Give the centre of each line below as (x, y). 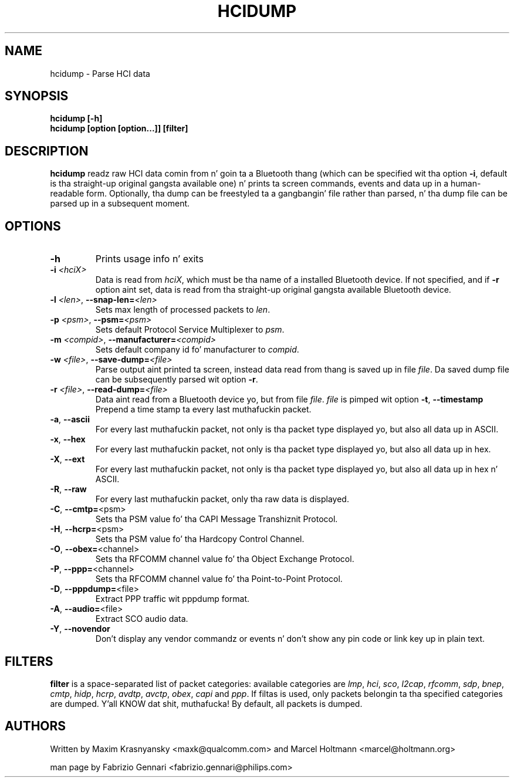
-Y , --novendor (80, 629)
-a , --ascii (70, 419)
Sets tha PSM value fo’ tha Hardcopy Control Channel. (200, 539)
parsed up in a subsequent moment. (120, 204)
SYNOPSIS (37, 96)
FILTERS (29, 661)
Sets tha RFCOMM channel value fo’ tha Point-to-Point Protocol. (219, 579)
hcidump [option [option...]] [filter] (119, 128)
